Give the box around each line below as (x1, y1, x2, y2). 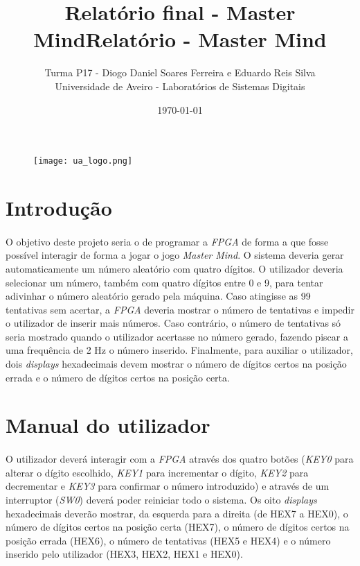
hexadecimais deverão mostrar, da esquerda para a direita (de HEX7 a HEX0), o (6, 506, 348, 520)
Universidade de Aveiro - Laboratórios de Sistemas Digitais (55, 78, 305, 93)
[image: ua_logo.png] (33, 156, 133, 166)
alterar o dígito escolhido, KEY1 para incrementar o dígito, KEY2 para (6, 465, 309, 479)
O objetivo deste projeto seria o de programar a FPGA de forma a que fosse (6, 234, 329, 248)
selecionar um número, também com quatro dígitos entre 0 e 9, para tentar (6, 275, 323, 289)
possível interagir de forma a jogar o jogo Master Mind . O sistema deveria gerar (6, 248, 344, 262)
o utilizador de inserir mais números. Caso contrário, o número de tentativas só (6, 316, 341, 330)
